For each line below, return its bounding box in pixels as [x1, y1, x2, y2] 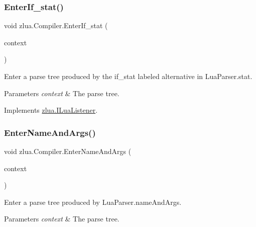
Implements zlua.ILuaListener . [4, 105, 98, 115]
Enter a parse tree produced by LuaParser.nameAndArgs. [4, 196, 182, 207]
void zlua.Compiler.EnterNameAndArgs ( [4, 146, 132, 156]
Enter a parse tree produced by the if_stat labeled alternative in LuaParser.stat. [4, 71, 252, 81]
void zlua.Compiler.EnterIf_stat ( [4, 20, 108, 31]
